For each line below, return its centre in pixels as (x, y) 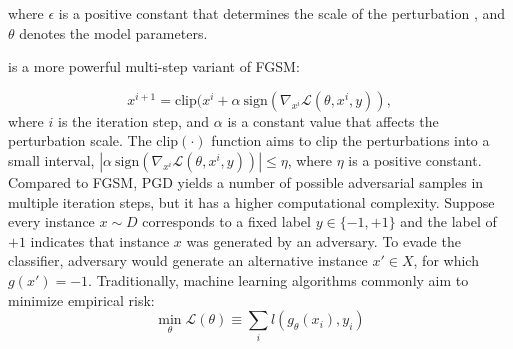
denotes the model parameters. (113, 32)
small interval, (51, 159)
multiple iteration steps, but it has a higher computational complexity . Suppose (251, 201)
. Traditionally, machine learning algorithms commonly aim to (278, 279)
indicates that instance (100, 240)
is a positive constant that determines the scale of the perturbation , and (281, 13)
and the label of (448, 221)
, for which (446, 260)
